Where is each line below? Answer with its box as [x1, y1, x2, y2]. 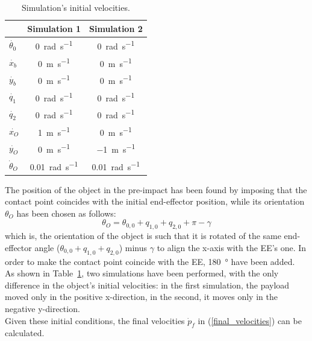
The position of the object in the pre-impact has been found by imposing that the [5, 183, 307, 196]
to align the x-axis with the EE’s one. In [157, 241, 307, 253]
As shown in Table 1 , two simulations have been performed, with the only [5, 267, 279, 279]
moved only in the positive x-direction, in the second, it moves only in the [5, 290, 278, 303]
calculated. [5, 327, 45, 339]
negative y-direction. [5, 302, 80, 315]
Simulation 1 [27, 22, 81, 34]
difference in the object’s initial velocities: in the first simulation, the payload [5, 278, 290, 291]
